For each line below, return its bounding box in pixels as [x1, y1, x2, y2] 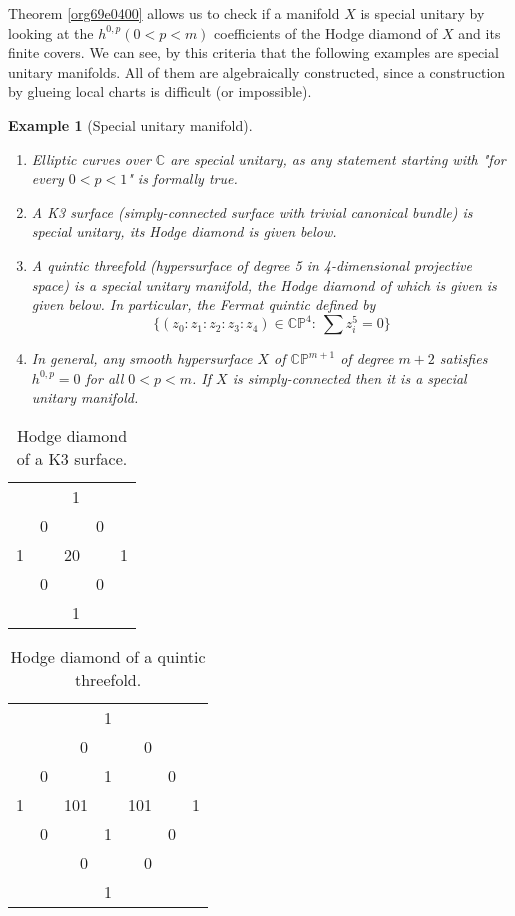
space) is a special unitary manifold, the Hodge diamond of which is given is [31, 274, 497, 295]
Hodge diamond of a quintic [10, 645, 206, 668]
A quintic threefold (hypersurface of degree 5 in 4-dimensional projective [31, 254, 472, 275]
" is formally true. [127, 168, 238, 189]
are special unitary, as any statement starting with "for [170, 148, 506, 169]
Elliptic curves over [31, 148, 151, 169]
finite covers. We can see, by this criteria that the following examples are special [8, 42, 499, 63]
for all [85, 367, 124, 388]
